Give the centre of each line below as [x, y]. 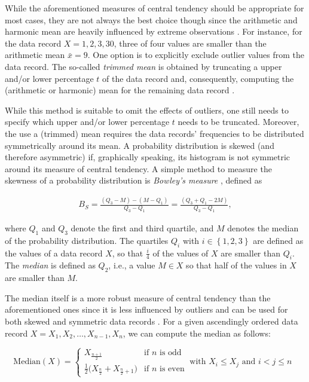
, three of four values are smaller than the [190, 43]
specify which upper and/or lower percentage [87, 122]
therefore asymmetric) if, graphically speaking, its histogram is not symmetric [148, 157]
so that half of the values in [236, 265]
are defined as [278, 240]
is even [172, 369]
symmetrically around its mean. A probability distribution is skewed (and [140, 145]
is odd [171, 353]
